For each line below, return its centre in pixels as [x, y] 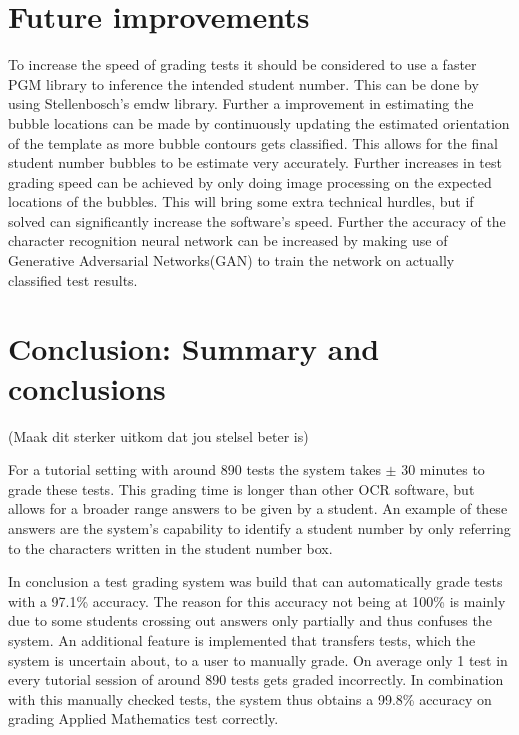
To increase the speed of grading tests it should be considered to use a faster [242, 64]
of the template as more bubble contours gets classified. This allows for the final [253, 142]
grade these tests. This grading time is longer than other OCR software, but [241, 488]
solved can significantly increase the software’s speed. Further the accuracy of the [257, 220]
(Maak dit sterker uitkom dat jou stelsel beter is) [158, 435]
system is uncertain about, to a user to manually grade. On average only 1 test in [258, 659]
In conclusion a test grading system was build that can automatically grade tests [255, 581]
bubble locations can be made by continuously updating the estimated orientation [259, 122]
